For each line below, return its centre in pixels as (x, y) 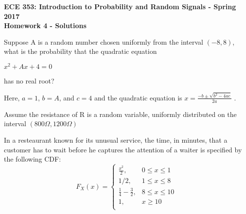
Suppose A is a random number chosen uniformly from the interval (104, 41)
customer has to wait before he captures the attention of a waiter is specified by (123, 149)
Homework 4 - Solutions (45, 25)
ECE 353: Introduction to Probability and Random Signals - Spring (120, 6)
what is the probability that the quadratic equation (80, 51)
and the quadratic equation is (138, 97)
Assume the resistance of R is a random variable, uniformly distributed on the (120, 114)
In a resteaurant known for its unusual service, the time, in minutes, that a (116, 140)
